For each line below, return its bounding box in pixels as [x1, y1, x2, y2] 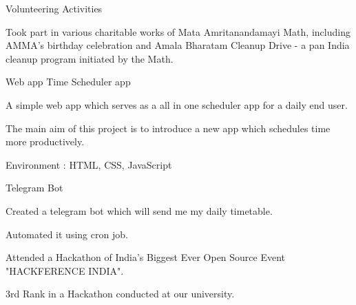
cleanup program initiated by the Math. [6, 51, 174, 65]
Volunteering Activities [6, 1, 103, 15]
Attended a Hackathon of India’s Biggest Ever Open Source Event [6, 250, 286, 264]
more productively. [6, 134, 85, 149]
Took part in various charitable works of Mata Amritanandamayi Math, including [6, 24, 350, 39]
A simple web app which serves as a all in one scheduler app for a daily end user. [6, 97, 348, 112]
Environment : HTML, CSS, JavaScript [6, 157, 172, 171]
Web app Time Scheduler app [6, 74, 131, 89]
